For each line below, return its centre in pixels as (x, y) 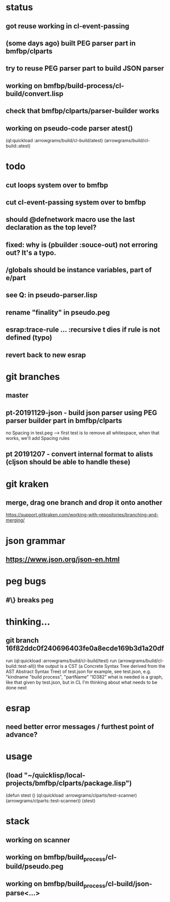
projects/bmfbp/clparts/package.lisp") (69, 783)
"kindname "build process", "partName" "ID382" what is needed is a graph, (84, 676)
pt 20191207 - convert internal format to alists (79, 454)
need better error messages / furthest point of (80, 727)
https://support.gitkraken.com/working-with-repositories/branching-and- (82, 515)
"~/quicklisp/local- (55, 775)
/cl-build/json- (129, 883)
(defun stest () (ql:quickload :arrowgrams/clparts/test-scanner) (71, 795)
